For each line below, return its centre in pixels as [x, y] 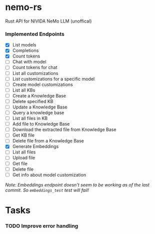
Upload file [24, 158]
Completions [25, 50]
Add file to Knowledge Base [41, 124]
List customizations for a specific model [53, 78]
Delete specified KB [33, 101]
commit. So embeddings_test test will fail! [47, 190]
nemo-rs [24, 7]
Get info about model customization [49, 174]
